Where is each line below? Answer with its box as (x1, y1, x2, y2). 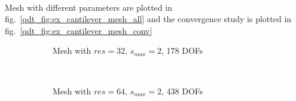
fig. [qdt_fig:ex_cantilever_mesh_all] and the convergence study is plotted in (5, 13, 292, 25)
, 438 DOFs (161, 84, 203, 97)
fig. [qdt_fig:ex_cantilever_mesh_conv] (5, 24, 152, 36)
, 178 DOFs (161, 44, 203, 57)
